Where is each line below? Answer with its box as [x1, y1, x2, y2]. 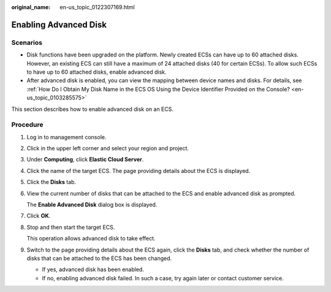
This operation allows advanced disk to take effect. [26, 235, 156, 242]
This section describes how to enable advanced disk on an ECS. [11, 105, 174, 113]
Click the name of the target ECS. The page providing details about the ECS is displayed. [26, 167, 251, 174]
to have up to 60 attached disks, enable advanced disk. [26, 68, 167, 75]
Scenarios [11, 38, 43, 47]
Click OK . [26, 212, 51, 220]
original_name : [11, 4, 51, 10]
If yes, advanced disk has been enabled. [42, 266, 144, 273]
